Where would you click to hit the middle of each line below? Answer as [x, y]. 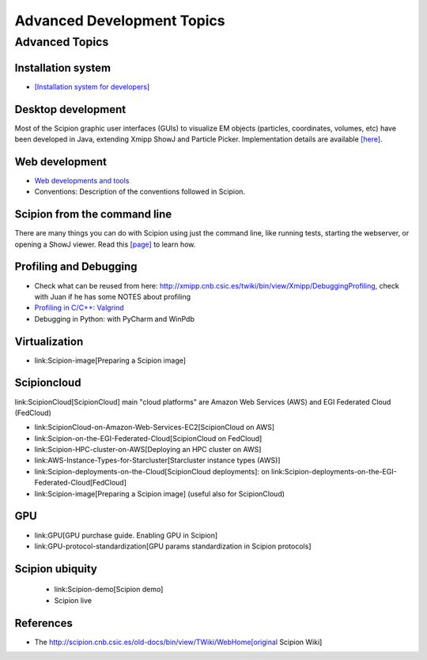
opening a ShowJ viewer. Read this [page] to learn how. [105, 244]
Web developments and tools [82, 180]
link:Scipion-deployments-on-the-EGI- [334, 471]
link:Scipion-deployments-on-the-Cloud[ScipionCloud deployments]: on [152, 471]
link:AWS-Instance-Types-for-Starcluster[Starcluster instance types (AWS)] [157, 460]
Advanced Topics [62, 42]
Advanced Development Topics [120, 21]
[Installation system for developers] [92, 86]
